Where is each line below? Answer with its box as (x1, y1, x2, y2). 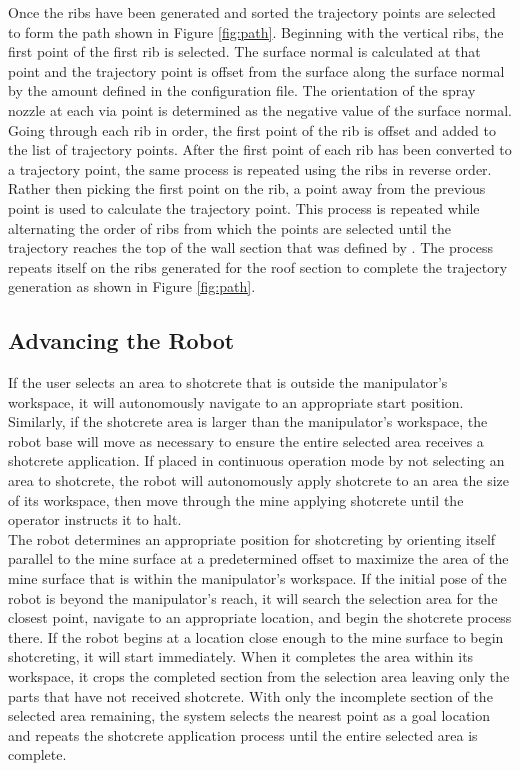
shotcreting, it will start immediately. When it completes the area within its (8, 646, 474, 667)
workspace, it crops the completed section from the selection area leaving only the (8, 666, 510, 687)
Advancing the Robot (8, 325, 235, 356)
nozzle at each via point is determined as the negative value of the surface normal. (8, 99, 512, 120)
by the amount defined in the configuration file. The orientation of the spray (8, 80, 476, 101)
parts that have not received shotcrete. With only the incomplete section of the (8, 685, 493, 706)
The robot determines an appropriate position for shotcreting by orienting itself (8, 528, 496, 549)
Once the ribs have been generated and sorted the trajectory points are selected (8, 2, 496, 22)
